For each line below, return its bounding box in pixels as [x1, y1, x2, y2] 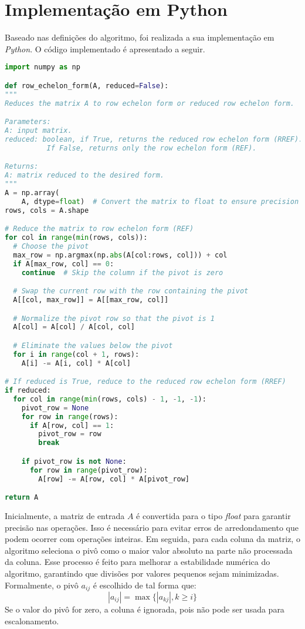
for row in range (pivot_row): [29, 466, 148, 474]
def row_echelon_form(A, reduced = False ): [5, 81, 169, 90]
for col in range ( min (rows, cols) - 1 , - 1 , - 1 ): [13, 394, 206, 403]
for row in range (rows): [21, 412, 118, 421]
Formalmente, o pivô [5, 578, 79, 591]
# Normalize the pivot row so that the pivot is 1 [13, 314, 215, 323]
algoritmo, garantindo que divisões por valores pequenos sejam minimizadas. [5, 567, 279, 579]
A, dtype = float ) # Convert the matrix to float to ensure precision [21, 197, 299, 206]
